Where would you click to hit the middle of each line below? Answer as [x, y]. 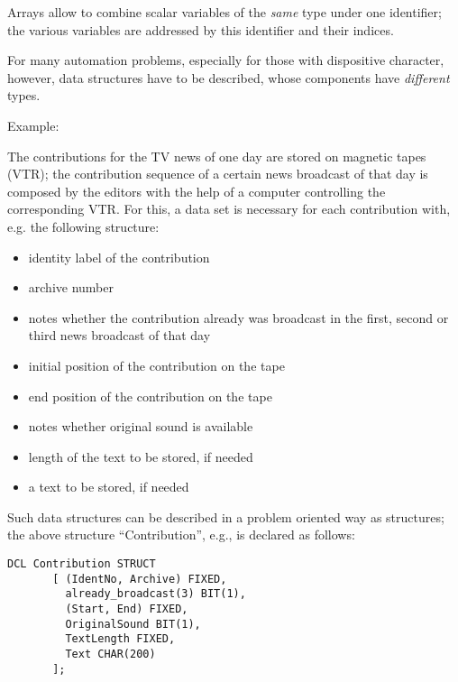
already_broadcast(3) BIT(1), [156, 594]
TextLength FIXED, [120, 639]
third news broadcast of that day [119, 335]
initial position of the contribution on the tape [156, 365]
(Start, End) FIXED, [127, 609]
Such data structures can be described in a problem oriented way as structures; [226, 516]
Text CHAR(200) [110, 654]
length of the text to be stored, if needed [141, 456]
